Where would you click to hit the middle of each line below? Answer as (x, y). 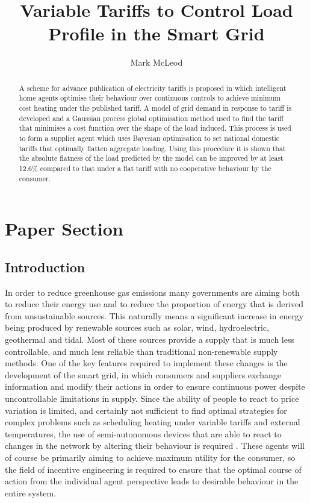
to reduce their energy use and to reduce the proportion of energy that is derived (154, 304)
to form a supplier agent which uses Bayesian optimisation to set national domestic (149, 138)
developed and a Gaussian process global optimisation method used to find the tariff (151, 118)
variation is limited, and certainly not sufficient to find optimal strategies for (146, 410)
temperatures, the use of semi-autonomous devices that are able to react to (143, 433)
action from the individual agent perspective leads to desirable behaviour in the (152, 481)
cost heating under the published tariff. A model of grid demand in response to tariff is (155, 108)
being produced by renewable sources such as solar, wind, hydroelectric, (137, 327)
